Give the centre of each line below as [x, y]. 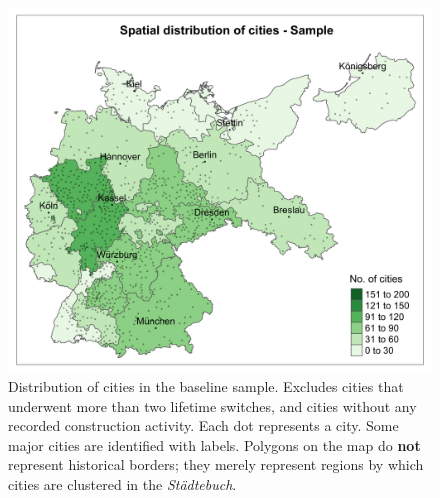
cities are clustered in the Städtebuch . [122, 483]
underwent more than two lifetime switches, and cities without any [212, 405]
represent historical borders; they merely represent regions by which [216, 464]
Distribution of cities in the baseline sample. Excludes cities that [206, 385]
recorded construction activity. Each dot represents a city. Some [203, 425]
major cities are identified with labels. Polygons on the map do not [214, 444]
